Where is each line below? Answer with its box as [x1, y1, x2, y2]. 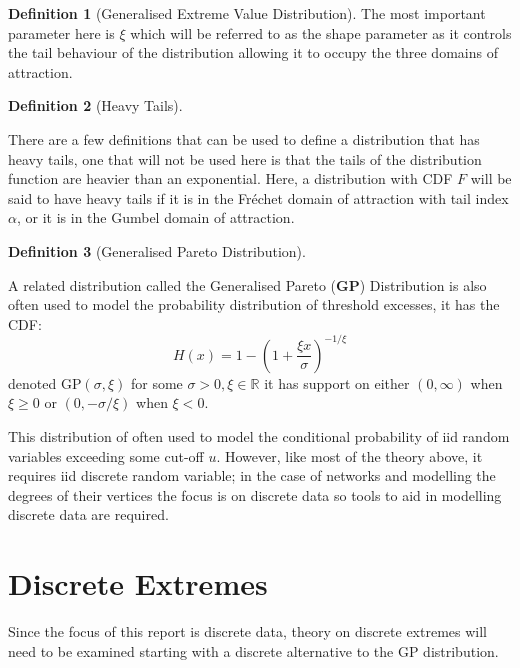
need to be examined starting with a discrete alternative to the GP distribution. [8, 640, 499, 661]
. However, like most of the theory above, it [216, 445, 483, 466]
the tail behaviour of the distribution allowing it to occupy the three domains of [8, 42, 498, 63]
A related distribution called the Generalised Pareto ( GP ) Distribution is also [8, 274, 487, 295]
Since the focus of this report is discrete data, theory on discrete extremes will [8, 621, 487, 642]
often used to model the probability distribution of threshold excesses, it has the [8, 294, 500, 315]
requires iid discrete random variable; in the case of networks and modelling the [8, 465, 496, 486]
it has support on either [264, 372, 410, 393]
